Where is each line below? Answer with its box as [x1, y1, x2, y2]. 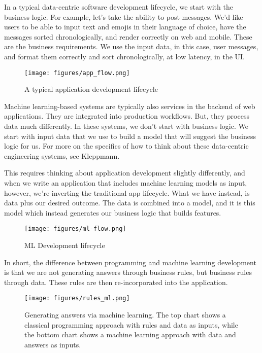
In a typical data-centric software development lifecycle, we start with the [4, 2, 233, 12]
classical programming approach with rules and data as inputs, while [24, 319, 238, 330]
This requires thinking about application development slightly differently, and [4, 167, 245, 178]
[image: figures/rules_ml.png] [24, 295, 130, 302]
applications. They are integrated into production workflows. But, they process [4, 111, 249, 121]
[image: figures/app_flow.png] [24, 69, 130, 77]
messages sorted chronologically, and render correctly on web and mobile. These [4, 31, 252, 42]
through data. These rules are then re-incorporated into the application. [4, 276, 228, 287]
